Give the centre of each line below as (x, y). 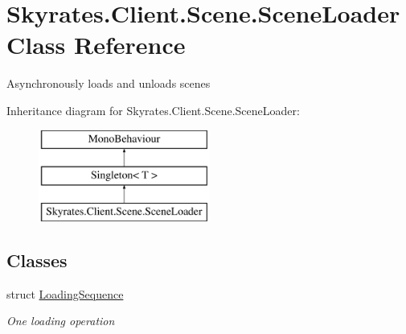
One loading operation (61, 321)
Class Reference (96, 45)
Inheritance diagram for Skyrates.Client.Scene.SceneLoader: (153, 110)
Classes (37, 260)
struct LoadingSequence (65, 293)
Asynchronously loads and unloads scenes (109, 83)
